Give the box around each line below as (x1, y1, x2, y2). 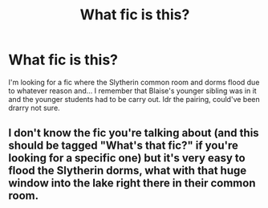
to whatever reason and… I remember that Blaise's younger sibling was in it (8, 86, 257, 96)
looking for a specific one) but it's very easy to (8, 151, 246, 165)
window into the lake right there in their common (8, 177, 256, 190)
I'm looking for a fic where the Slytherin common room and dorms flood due (8, 77, 260, 87)
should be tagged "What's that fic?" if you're (8, 139, 239, 153)
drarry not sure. (8, 103, 60, 112)
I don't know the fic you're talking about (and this (8, 126, 259, 140)
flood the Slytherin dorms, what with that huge (8, 164, 247, 177)
